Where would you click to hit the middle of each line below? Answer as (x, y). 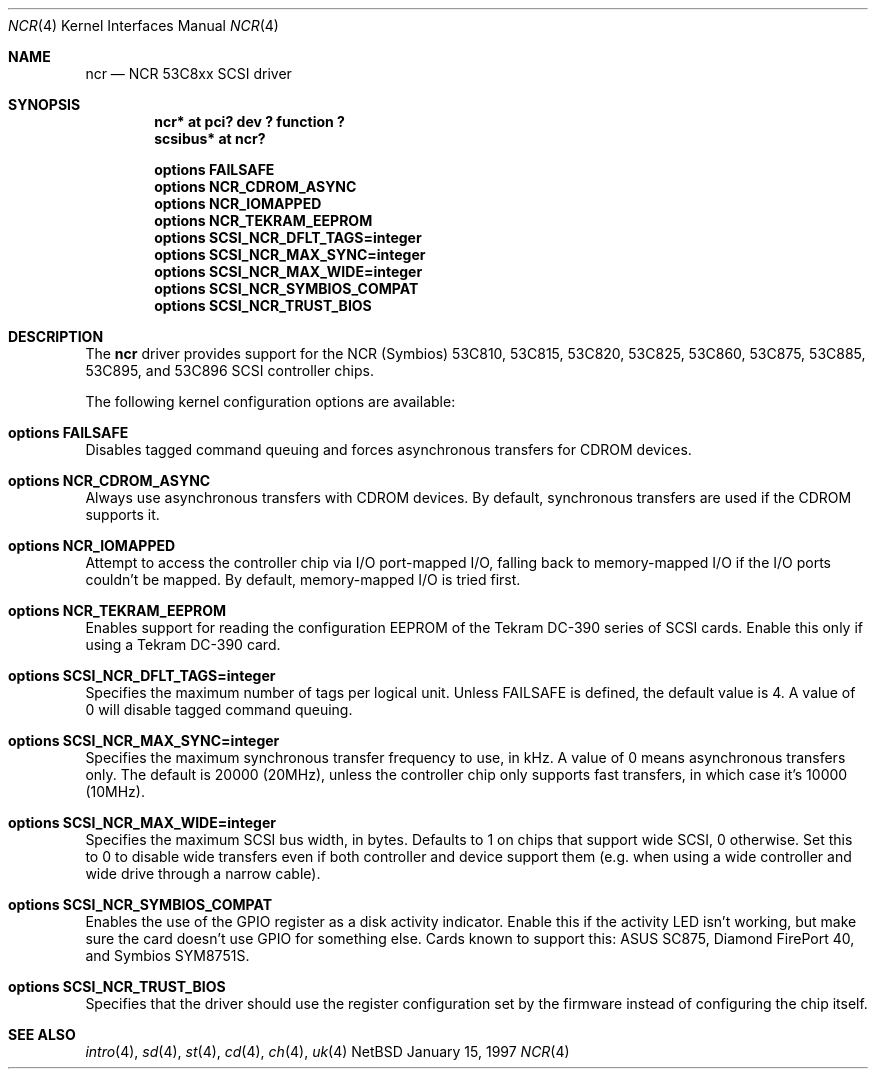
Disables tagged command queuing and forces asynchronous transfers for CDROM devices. (388, 449)
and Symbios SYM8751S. (167, 955)
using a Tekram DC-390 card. (183, 644)
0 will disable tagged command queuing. (219, 709)
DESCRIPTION (56, 336)
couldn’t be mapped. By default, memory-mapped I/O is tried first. (303, 579)
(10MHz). (115, 791)
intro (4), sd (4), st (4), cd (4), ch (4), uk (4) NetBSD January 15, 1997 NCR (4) (327, 1051)
